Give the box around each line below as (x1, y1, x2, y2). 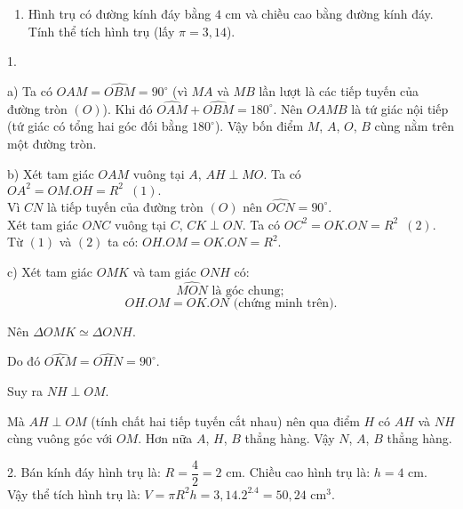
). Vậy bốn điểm (214, 117, 304, 135)
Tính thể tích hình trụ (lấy (28, 21, 175, 40)
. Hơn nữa (138, 429, 193, 448)
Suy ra (7, 381, 44, 400)
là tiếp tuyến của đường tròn (46, 197, 204, 215)
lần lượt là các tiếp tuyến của (259, 82, 419, 100)
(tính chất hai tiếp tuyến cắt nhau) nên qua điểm (91, 411, 360, 430)
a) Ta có (7, 82, 52, 100)
